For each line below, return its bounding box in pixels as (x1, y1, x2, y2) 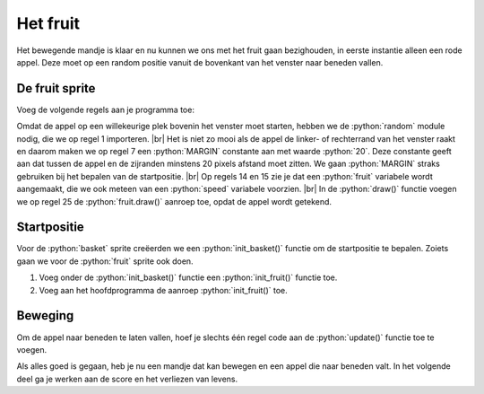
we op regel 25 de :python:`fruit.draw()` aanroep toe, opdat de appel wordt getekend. (16, 196, 332, 206)
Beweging (16, 308, 74, 323)
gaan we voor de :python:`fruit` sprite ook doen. (16, 256, 194, 267)
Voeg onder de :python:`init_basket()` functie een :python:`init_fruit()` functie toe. (39, 272, 338, 283)
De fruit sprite (16, 81, 96, 96)
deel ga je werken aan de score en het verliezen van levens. (16, 373, 238, 384)
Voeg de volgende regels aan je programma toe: (16, 104, 194, 115)
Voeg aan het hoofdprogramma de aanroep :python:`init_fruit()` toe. (39, 285, 289, 295)
